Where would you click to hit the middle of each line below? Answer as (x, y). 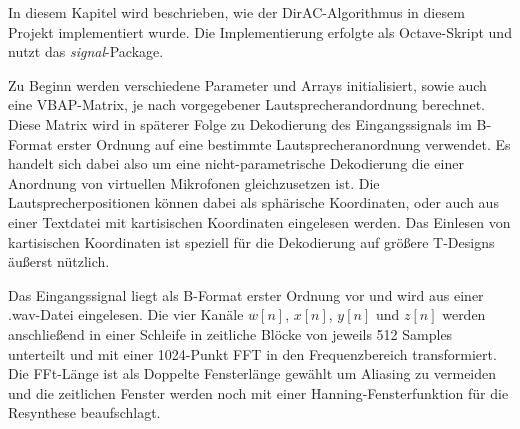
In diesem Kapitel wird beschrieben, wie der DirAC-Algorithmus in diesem (236, 12)
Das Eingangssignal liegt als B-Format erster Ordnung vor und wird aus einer (246, 294)
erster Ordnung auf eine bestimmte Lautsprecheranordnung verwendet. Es (284, 143)
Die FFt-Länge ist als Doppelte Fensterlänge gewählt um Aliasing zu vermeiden (252, 373)
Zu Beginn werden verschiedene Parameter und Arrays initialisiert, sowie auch (247, 84)
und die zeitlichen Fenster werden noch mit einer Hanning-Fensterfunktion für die (258, 392)
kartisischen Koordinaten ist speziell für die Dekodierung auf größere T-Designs (251, 241)
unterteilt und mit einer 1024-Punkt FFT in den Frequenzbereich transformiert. (252, 353)
